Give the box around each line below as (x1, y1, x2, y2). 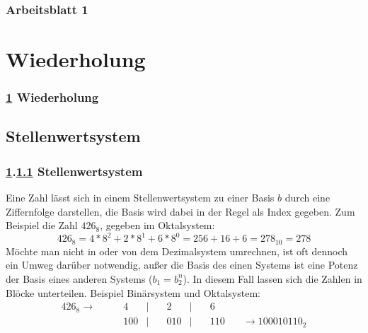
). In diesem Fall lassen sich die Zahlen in (183, 271, 362, 286)
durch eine (284, 190, 330, 205)
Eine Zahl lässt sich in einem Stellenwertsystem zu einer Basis (6, 190, 275, 205)
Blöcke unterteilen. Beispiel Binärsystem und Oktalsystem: (6, 285, 260, 300)
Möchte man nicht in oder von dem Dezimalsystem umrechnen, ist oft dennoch (6, 243, 348, 258)
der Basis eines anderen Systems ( (6, 271, 153, 286)
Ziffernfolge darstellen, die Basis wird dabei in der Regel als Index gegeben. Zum (6, 204, 355, 218)
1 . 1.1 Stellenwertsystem (6, 162, 143, 180)
